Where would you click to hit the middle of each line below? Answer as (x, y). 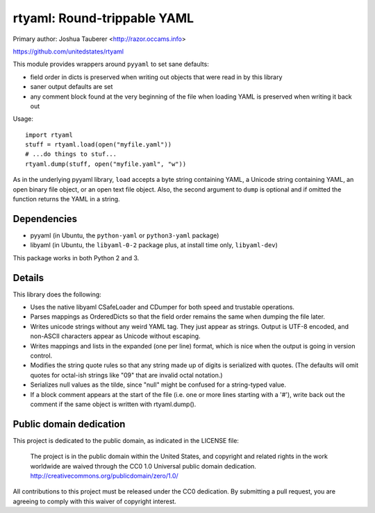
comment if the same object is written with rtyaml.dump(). (113, 404)
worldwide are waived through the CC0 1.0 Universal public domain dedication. (143, 466)
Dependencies (45, 219)
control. (41, 355)
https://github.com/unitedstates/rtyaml (68, 51)
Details (28, 278)
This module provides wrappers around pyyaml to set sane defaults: (111, 64)
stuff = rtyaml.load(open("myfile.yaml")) (99, 145)
